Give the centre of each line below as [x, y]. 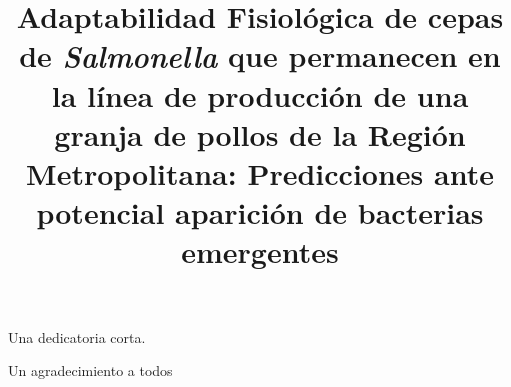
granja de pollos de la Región [260, 133]
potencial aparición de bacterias [260, 212]
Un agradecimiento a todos [90, 370]
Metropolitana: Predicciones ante [260, 172]
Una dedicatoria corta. [77, 336]
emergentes [260, 251]
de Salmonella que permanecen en [260, 56]
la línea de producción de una [260, 94]
